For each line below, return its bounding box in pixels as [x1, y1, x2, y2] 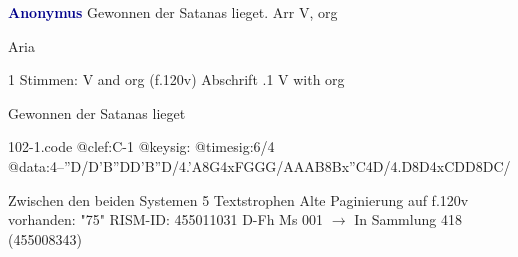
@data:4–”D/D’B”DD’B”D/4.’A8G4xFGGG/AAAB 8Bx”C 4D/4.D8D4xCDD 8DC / [8, 155, 511, 176]
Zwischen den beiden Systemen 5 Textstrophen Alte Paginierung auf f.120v [8, 189, 469, 210]
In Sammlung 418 [354, 209, 462, 230]
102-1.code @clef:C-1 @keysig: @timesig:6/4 [8, 136, 275, 157]
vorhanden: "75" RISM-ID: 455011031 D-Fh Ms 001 [8, 209, 324, 230]
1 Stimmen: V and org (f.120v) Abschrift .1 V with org [8, 69, 345, 90]
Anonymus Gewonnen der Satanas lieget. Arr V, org [8, 2, 338, 22]
